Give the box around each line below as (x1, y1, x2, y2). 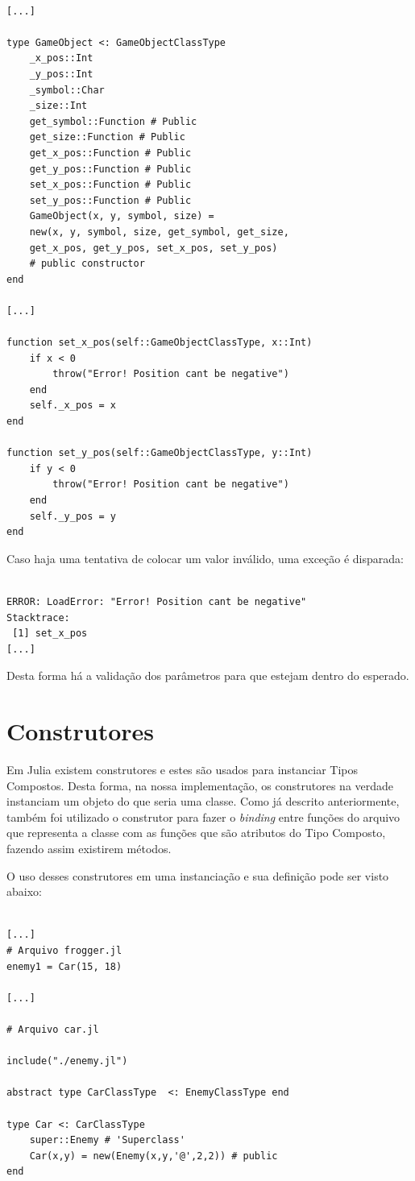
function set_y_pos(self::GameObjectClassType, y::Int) (6, 447, 313, 459)
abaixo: (6, 883, 42, 900)
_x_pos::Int (29, 52, 93, 64)
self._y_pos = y (29, 510, 117, 522)
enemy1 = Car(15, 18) (6, 960, 122, 972)
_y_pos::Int (29, 68, 93, 80)
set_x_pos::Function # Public (29, 179, 192, 191)
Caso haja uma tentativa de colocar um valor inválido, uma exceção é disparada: (6, 549, 404, 566)
